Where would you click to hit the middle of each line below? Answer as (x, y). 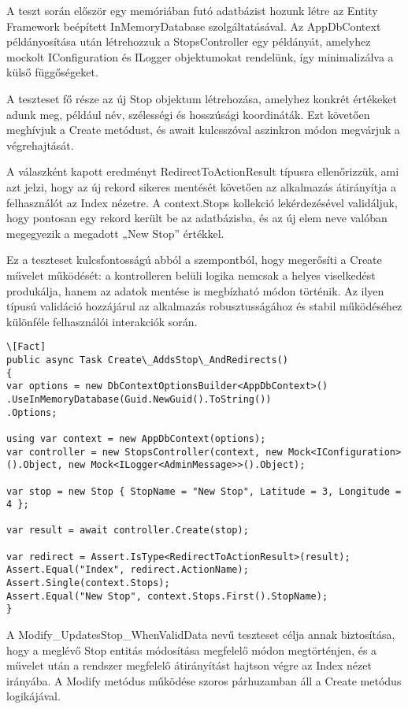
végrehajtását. (40, 145)
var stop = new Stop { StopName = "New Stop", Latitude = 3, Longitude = (204, 491)
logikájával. (33, 696)
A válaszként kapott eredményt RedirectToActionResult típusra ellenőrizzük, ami (203, 171)
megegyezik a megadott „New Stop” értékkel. (115, 233)
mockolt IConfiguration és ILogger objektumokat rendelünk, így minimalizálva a (200, 56)
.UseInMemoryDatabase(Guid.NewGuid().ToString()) (139, 399)
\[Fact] (26, 347)
